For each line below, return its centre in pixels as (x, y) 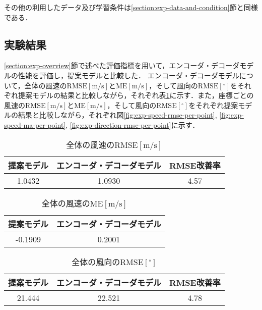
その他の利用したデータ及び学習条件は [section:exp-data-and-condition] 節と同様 (131, 7)
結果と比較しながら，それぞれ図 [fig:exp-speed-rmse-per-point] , (117, 115)
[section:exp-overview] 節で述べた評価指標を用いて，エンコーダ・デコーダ (122, 65)
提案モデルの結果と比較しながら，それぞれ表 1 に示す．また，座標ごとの (136, 95)
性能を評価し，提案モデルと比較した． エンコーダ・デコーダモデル (128, 75)
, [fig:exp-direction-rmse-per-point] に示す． (133, 124)
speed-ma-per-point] (35, 124)
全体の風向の (96, 262)
